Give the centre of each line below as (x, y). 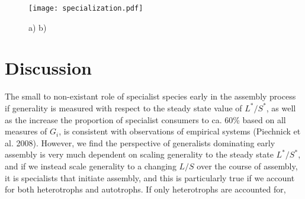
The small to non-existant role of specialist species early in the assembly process (150, 96)
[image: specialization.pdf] (86, 8)
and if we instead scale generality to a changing (91, 166)
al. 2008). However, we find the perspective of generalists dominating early (140, 142)
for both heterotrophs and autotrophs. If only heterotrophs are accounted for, (145, 189)
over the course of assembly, (247, 166)
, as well (281, 107)
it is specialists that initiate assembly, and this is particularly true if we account (150, 177)
